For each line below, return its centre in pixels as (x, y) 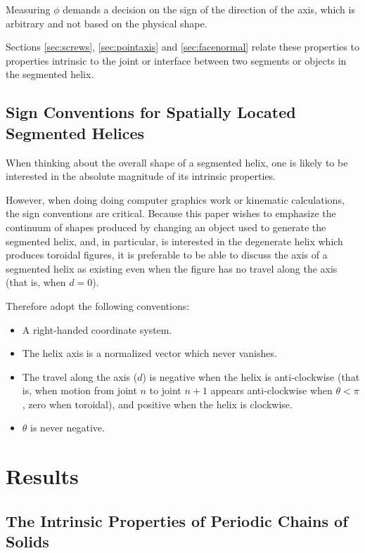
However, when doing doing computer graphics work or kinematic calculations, (175, 199)
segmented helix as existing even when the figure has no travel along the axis (172, 268)
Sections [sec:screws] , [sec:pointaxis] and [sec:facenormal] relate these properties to (182, 47)
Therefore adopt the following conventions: (98, 305)
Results (42, 476)
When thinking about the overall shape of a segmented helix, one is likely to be (177, 162)
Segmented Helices (75, 132)
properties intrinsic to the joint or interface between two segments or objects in (176, 60)
